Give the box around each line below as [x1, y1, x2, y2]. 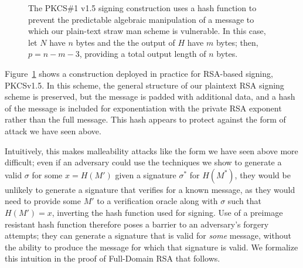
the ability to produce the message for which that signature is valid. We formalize [5, 240, 298, 253]
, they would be [234, 168, 291, 181]
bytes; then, [216, 36, 258, 48]
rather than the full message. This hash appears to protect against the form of [5, 113, 286, 125]
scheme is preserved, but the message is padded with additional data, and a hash [5, 90, 295, 103]
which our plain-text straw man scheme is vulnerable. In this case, [28, 25, 266, 37]
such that [227, 195, 262, 207]
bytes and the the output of [76, 36, 175, 48]
